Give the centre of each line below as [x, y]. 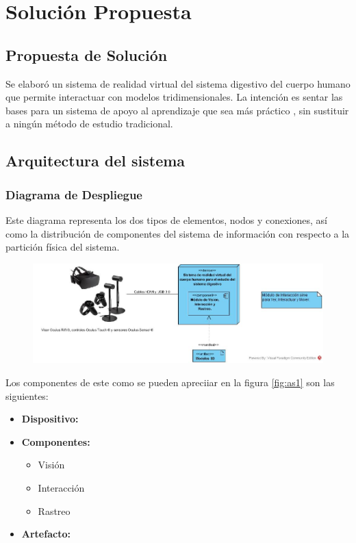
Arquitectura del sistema [96, 161]
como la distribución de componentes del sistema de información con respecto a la [178, 233]
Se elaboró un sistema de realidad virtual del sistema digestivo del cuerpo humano [178, 83]
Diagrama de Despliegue [74, 194]
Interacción [61, 487]
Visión [51, 465]
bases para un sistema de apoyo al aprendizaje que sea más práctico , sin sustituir [177, 110]
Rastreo [54, 510]
